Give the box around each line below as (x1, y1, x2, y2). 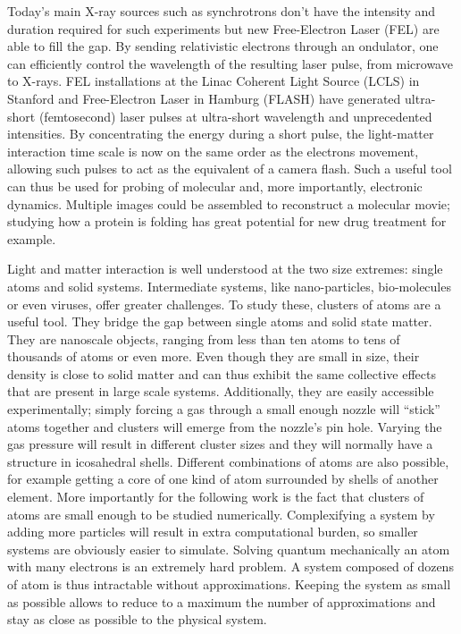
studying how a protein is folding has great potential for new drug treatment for (7, 212, 447, 231)
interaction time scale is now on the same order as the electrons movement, (7, 141, 419, 160)
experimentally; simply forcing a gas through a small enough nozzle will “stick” (7, 400, 440, 418)
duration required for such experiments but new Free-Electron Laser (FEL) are (7, 19, 440, 38)
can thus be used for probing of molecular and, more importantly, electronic (7, 176, 423, 195)
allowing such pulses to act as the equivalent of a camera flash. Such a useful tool (7, 159, 452, 178)
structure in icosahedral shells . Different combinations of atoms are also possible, (7, 452, 449, 470)
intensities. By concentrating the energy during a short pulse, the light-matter (7, 124, 434, 143)
